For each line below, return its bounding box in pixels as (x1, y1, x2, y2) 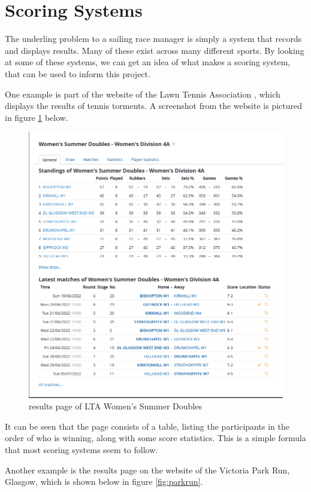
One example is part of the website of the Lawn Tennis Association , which (5, 87, 280, 100)
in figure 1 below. (5, 111, 68, 123)
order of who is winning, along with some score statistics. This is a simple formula (5, 432, 306, 444)
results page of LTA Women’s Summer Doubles (29, 400, 202, 412)
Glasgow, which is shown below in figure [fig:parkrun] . (5, 475, 203, 488)
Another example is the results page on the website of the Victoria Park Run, (5, 463, 290, 476)
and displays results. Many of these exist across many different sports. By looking (5, 44, 304, 56)
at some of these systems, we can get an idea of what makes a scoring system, (5, 56, 291, 68)
